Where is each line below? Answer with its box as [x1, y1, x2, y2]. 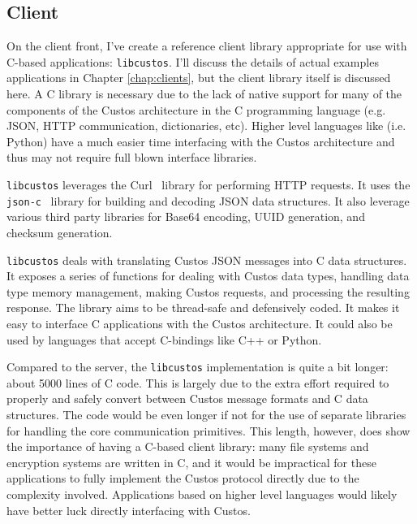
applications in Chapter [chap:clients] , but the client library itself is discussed [6, 69, 391, 86]
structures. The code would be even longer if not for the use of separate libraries [6, 405, 406, 422]
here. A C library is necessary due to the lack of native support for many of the [6, 85, 402, 102]
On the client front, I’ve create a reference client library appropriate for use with [6, 37, 407, 54]
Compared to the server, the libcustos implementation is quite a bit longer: [6, 358, 389, 375]
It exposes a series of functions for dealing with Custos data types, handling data [6, 267, 410, 284]
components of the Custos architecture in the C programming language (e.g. [6, 101, 386, 118]
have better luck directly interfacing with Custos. [6, 501, 251, 518]
